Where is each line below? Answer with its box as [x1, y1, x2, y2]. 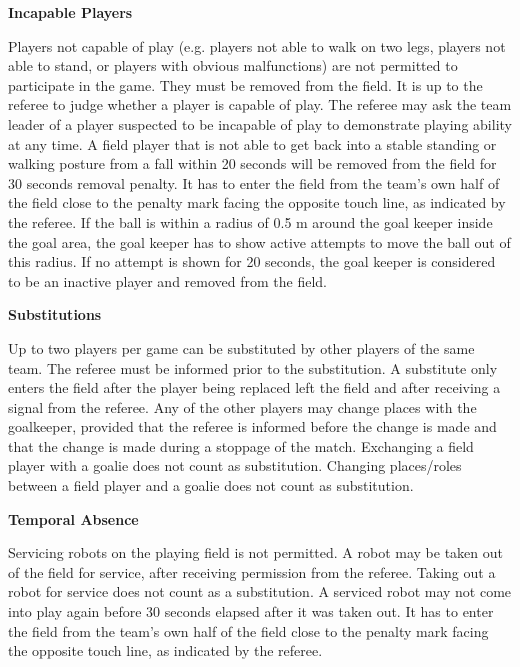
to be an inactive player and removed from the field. [8, 270, 328, 291]
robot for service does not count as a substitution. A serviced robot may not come [8, 581, 512, 602]
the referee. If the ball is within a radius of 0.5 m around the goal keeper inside [8, 211, 493, 232]
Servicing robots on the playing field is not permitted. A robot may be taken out [8, 542, 504, 563]
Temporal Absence [8, 508, 139, 529]
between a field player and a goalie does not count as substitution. [8, 475, 414, 496]
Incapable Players [8, 2, 133, 22]
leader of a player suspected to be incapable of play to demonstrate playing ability [8, 113, 512, 134]
